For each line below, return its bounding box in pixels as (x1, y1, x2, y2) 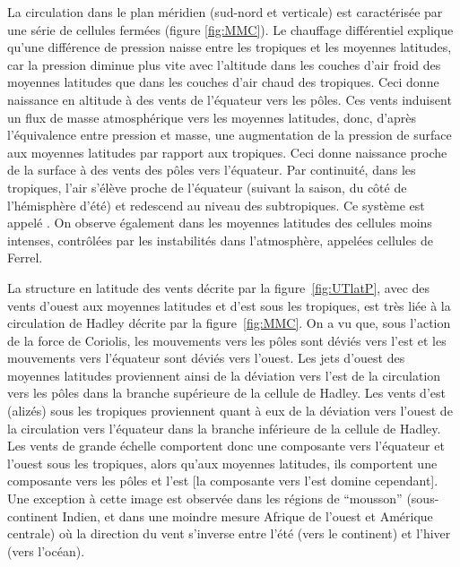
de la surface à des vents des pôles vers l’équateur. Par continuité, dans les (7, 160, 416, 179)
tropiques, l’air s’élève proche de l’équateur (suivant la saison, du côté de (7, 177, 407, 196)
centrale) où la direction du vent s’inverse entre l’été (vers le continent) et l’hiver (7, 524, 451, 543)
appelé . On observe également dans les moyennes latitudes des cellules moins (7, 213, 432, 232)
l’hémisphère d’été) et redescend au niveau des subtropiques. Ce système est (7, 195, 425, 214)
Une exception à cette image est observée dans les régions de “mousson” (7, 489, 403, 508)
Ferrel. (7, 248, 43, 267)
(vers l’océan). (7, 541, 85, 560)
